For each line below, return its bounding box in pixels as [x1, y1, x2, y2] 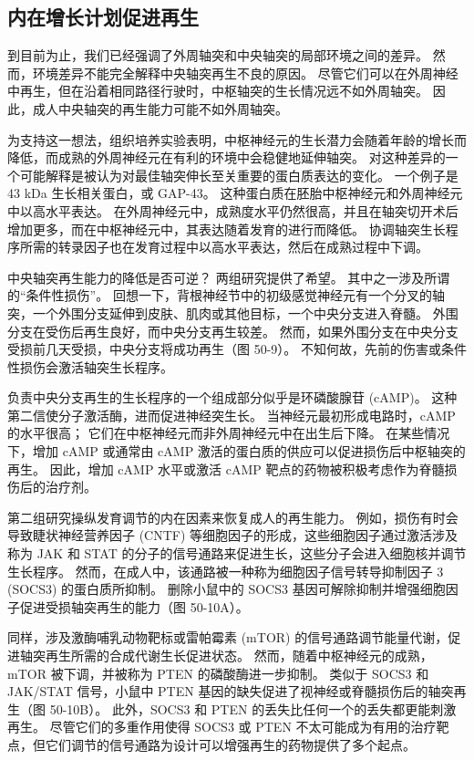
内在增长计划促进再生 [7, 3, 199, 31]
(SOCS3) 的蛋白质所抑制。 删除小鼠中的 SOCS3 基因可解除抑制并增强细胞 [7, 579, 446, 599]
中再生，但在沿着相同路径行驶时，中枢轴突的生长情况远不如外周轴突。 [7, 81, 428, 100]
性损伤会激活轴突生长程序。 [7, 357, 173, 376]
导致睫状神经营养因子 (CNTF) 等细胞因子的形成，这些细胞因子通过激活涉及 [7, 526, 459, 545]
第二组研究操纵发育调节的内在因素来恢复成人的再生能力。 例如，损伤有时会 [7, 507, 459, 526]
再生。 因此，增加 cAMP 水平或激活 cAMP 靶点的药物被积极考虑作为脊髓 [7, 459, 445, 478]
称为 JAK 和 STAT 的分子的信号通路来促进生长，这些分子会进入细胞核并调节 [7, 544, 467, 563]
